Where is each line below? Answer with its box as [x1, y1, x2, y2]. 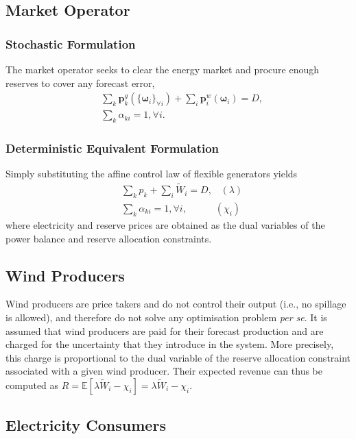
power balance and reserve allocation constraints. [5, 231, 212, 245]
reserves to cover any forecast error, [5, 75, 155, 90]
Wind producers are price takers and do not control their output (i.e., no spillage [5, 297, 346, 311]
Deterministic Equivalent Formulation [5, 139, 219, 156]
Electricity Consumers [5, 414, 166, 436]
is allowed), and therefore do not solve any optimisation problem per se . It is [5, 310, 327, 324]
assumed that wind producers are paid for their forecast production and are [5, 323, 324, 338]
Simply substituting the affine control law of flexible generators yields [5, 166, 298, 181]
